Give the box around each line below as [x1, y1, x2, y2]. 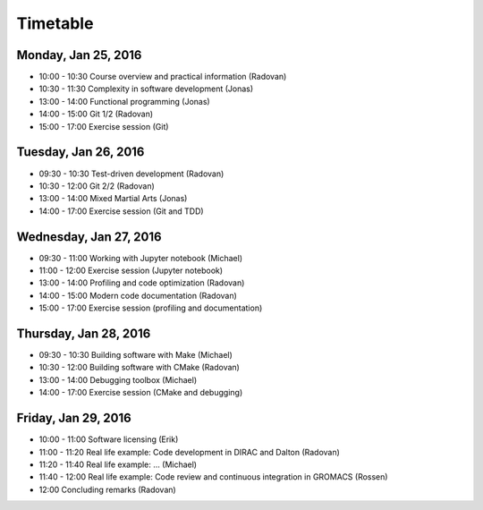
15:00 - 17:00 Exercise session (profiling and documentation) [38, 302, 263, 313]
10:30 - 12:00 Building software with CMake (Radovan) [38, 362, 241, 373]
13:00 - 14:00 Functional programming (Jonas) [38, 96, 210, 106]
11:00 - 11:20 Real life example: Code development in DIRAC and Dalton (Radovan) [38, 446, 340, 457]
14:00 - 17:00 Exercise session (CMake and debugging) [38, 387, 243, 398]
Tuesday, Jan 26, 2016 [16, 144, 145, 160]
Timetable [16, 13, 94, 33]
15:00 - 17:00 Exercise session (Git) [38, 121, 169, 132]
